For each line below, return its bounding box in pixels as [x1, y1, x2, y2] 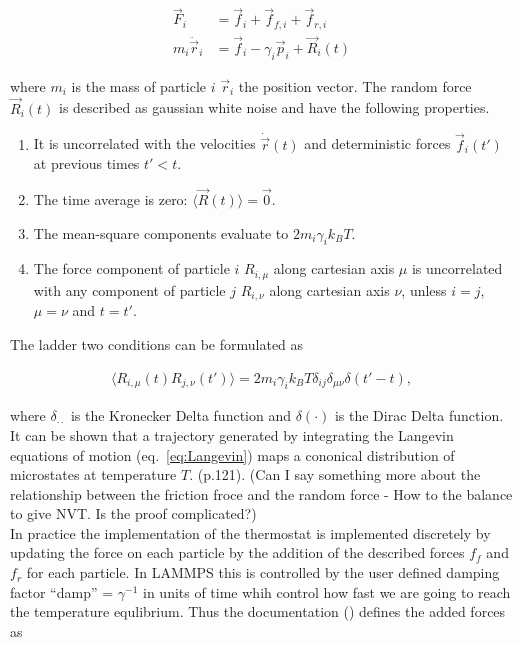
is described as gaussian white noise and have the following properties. [59, 97, 490, 118]
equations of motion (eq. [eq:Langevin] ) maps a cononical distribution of [10, 444, 455, 465]
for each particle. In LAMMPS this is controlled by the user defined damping [26, 562, 500, 583]
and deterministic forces [304, 133, 451, 154]
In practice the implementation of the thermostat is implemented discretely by [10, 522, 491, 543]
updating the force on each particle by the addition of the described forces [10, 542, 465, 563]
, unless [401, 279, 447, 300]
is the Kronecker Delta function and [70, 405, 292, 426]
